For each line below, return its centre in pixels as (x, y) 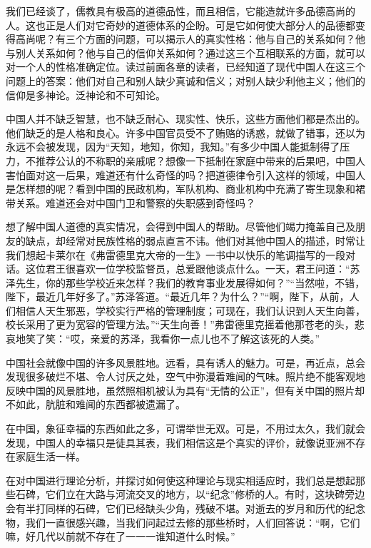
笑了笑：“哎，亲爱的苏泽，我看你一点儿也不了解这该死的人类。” (173, 339)
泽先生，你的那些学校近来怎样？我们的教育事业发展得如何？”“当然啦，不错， (185, 282)
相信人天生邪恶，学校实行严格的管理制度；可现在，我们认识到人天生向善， (190, 310)
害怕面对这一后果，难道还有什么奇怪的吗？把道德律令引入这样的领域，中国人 (185, 174)
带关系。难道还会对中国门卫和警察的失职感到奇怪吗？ (131, 202)
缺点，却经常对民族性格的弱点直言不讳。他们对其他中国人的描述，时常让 (195, 240)
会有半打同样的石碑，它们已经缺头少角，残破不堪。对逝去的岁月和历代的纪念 (185, 508)
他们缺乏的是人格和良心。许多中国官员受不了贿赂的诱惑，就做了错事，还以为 (185, 132)
